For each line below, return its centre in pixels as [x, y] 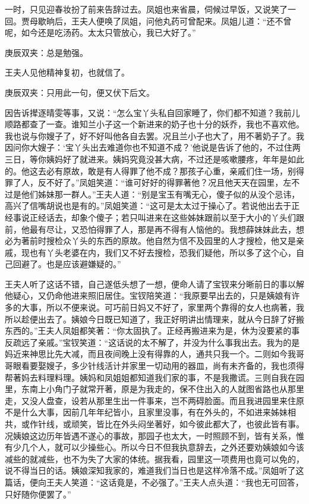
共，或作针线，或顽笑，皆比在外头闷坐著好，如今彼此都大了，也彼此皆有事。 [154, 424]
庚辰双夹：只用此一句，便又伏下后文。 [80, 92]
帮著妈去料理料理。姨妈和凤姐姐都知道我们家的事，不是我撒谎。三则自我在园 [154, 377]
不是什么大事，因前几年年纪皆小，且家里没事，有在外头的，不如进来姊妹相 [150, 412]
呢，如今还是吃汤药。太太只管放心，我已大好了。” [100, 32]
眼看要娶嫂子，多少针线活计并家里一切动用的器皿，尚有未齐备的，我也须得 [158, 366]
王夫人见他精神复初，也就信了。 [67, 72]
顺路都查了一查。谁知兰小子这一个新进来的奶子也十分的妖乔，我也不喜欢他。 [154, 124]
